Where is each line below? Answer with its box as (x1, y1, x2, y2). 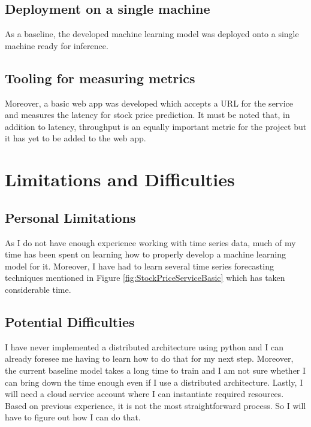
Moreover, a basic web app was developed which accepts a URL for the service (5, 96, 294, 109)
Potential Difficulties (5, 312, 135, 331)
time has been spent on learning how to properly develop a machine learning (5, 248, 286, 261)
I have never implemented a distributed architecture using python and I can (5, 340, 284, 353)
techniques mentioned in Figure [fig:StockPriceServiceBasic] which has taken (5, 271, 285, 284)
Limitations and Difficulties (5, 167, 235, 192)
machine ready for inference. (5, 39, 108, 52)
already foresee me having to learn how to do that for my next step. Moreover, (5, 352, 294, 365)
